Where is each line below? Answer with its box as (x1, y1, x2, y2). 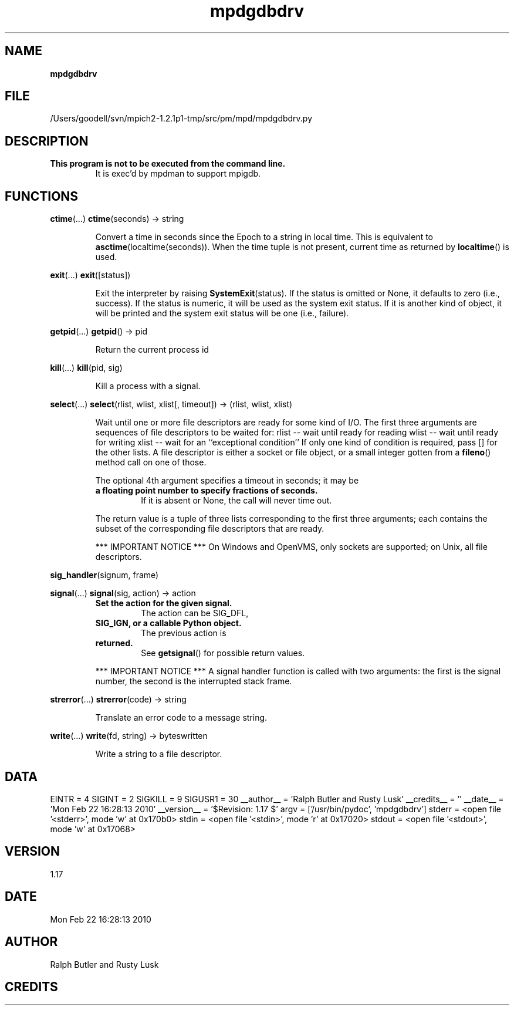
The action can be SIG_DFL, (141, 608, 249, 619)
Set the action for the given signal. (95, 598, 232, 609)
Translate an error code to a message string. (95, 712, 268, 723)
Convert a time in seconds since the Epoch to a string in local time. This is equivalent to (95, 232, 434, 242)
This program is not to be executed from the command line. (50, 158, 286, 169)
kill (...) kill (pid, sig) (50, 363, 123, 373)
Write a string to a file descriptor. (95, 749, 222, 759)
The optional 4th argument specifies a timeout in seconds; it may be (95, 475, 359, 486)
